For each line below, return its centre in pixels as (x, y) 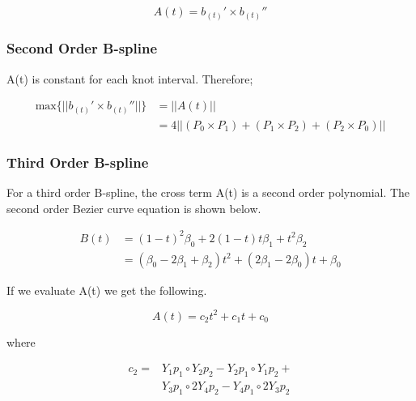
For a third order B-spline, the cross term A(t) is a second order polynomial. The (208, 192)
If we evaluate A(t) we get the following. (107, 290)
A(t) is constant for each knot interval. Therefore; (130, 78)
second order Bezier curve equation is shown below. (134, 208)
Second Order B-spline (82, 48)
